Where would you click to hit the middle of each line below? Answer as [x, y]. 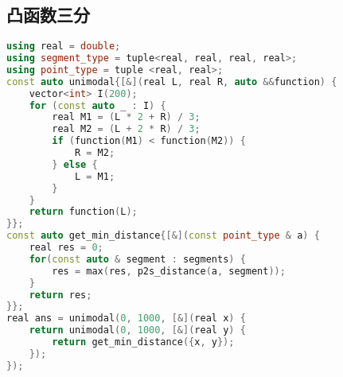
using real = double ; [64, 47]
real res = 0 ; [66, 248]
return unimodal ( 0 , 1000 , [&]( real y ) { [137, 330]
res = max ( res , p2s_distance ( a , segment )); [169, 271]
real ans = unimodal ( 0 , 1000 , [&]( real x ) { [126, 319]
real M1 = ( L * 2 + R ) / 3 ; [126, 117]
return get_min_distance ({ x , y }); [143, 342]
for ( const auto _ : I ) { [97, 105]
